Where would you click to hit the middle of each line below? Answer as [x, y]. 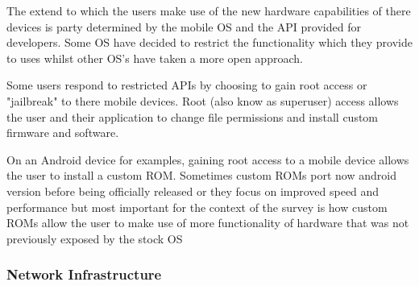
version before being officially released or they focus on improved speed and [193, 191]
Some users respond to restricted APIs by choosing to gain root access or [187, 85]
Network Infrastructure [84, 274]
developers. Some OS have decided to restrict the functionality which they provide [209, 42]
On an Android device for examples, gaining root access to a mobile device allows [208, 159]
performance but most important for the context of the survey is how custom [197, 207]
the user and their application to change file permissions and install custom [193, 116]
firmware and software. [63, 133]
